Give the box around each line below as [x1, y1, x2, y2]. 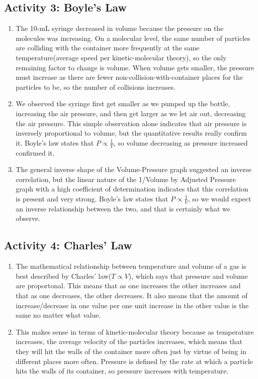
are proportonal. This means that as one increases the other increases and [15, 280, 241, 291]
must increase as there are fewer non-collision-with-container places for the [15, 72, 243, 82]
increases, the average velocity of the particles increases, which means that [15, 336, 243, 347]
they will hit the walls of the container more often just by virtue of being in [15, 346, 247, 356]
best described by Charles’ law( [15, 270, 111, 281]
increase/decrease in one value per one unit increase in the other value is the [15, 300, 249, 310]
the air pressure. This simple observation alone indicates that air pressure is [15, 118, 247, 128]
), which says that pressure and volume [128, 270, 248, 281]
